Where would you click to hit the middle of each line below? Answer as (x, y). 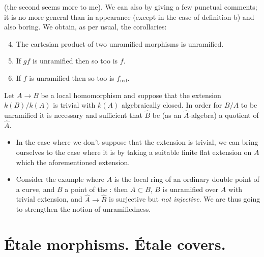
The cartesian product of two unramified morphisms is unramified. (120, 43)
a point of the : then (96, 189)
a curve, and (35, 189)
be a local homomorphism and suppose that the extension (131, 95)
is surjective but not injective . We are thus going (185, 199)
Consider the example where (60, 179)
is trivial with (74, 105)
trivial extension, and (49, 199)
